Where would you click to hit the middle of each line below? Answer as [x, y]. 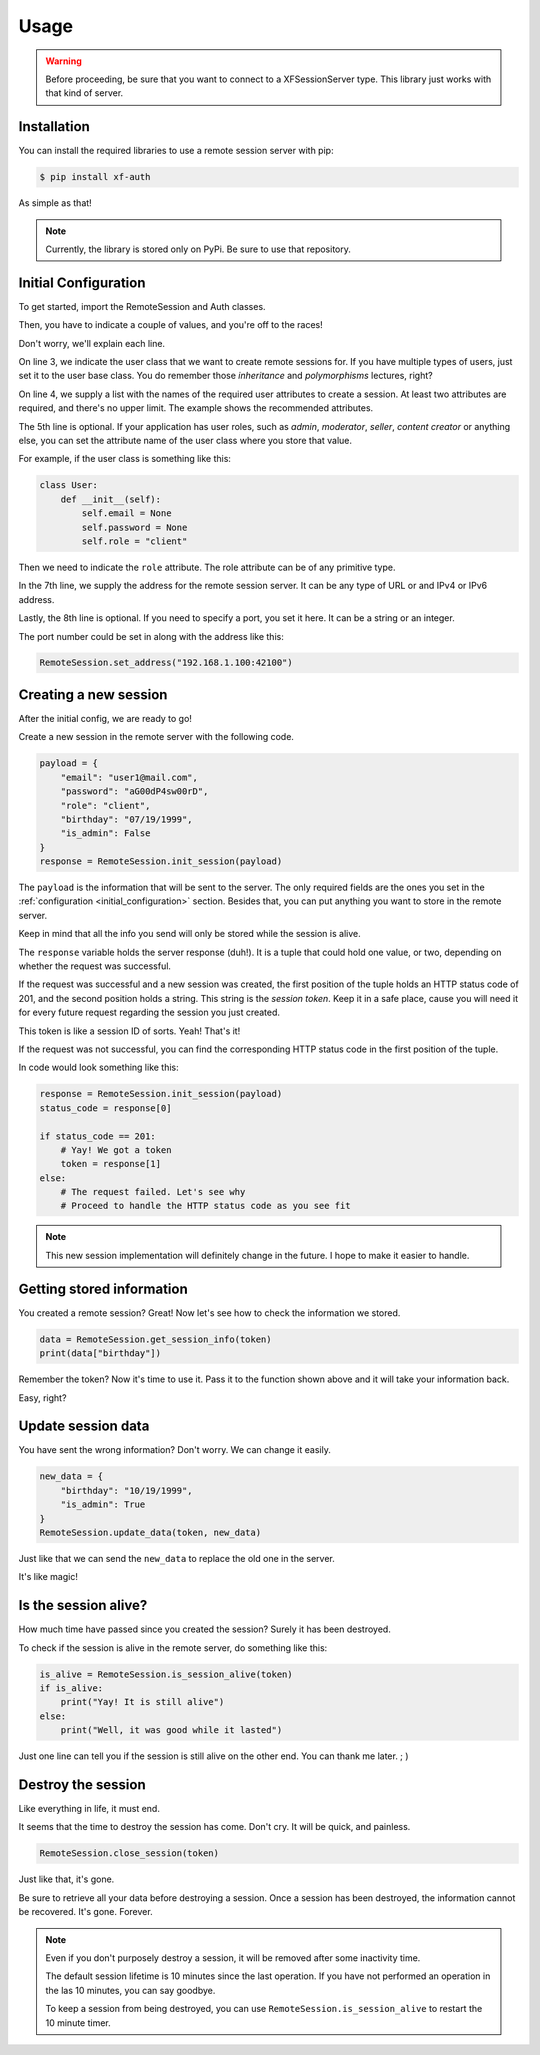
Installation [54, 126]
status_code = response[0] [105, 1108]
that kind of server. [84, 93]
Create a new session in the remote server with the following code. [156, 737]
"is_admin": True [103, 1504]
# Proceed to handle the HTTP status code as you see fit [205, 1206]
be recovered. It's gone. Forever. [86, 1912]
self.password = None [134, 527]
